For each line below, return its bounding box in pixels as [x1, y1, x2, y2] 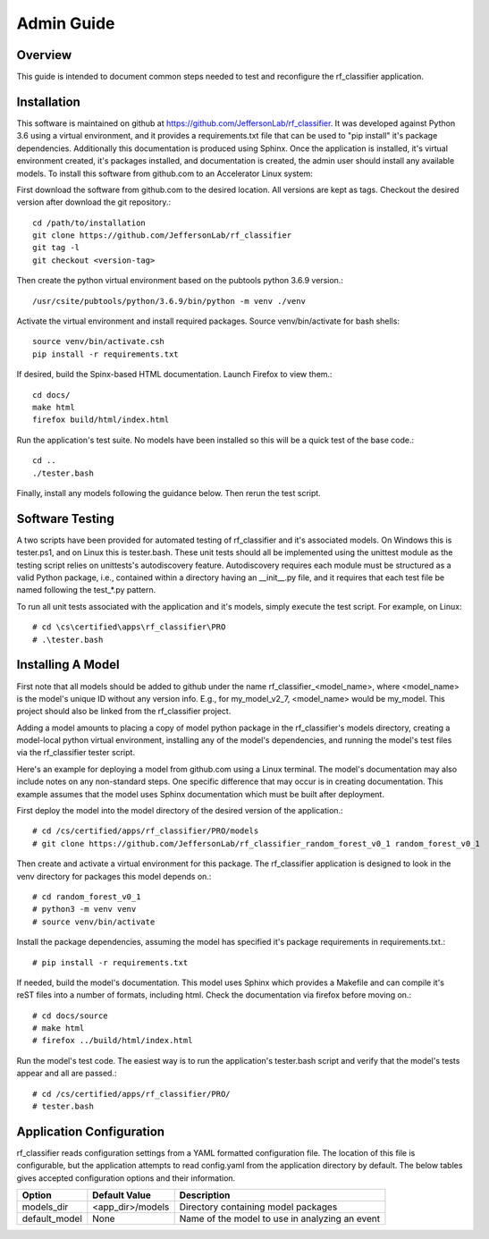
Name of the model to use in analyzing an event [179, 1212, 381, 1225]
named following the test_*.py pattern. [16, 585, 156, 595]
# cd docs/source [32, 1010, 108, 1021]
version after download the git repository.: [16, 197, 172, 207]
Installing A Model [16, 657, 120, 672]
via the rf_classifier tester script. [16, 747, 136, 758]
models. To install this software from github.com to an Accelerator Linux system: [16, 168, 313, 179]
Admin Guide [16, 13, 115, 33]
